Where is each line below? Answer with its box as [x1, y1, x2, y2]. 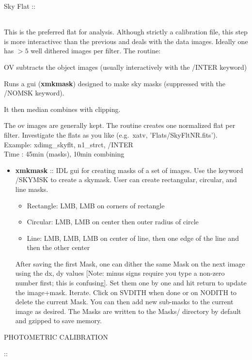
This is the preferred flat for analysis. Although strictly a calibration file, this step [4, 27, 248, 37]
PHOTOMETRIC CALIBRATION [4, 332, 109, 342]
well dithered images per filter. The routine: [31, 46, 161, 56]
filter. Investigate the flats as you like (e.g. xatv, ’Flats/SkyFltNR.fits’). [4, 129, 218, 140]
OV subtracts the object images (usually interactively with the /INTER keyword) [4, 62, 247, 72]
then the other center [27, 242, 90, 252]
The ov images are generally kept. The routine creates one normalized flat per [4, 120, 236, 130]
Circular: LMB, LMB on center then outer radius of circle [27, 217, 199, 227]
